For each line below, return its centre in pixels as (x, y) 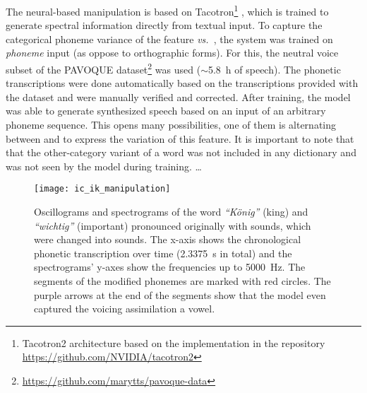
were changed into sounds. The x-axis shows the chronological (168, 239)
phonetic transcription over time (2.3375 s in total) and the (163, 253)
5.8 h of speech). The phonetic (274, 69)
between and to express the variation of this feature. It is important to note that (180, 138)
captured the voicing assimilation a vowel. (125, 309)
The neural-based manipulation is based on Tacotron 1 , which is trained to (167, 10)
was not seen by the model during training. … (104, 166)
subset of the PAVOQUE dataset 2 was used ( (103, 68)
